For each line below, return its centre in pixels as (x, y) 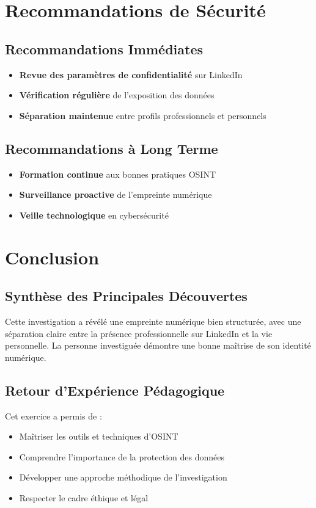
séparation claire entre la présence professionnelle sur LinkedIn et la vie (139, 333)
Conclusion (52, 257)
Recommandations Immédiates (104, 49)
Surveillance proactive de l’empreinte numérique (116, 194)
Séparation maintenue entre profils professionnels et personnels (143, 115)
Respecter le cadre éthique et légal (84, 497)
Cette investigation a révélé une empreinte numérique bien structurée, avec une (153, 321)
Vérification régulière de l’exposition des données (117, 95)
